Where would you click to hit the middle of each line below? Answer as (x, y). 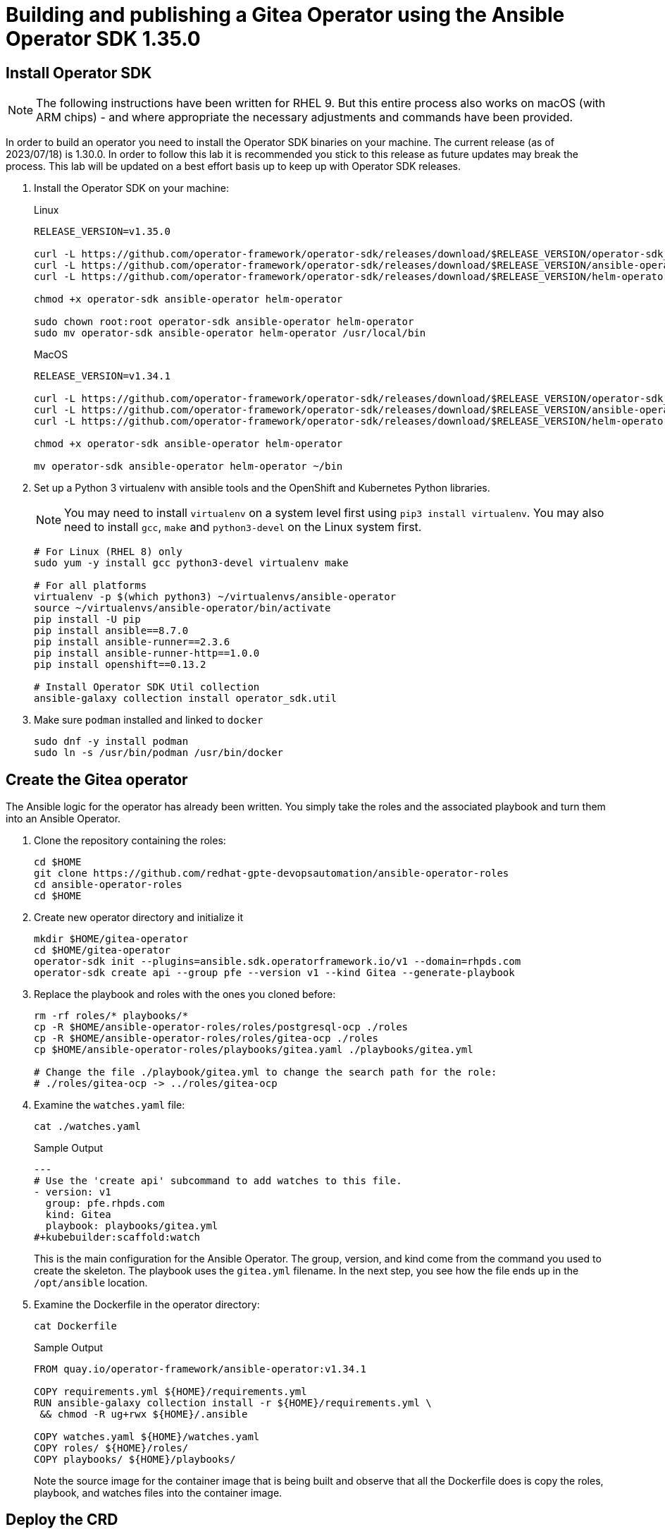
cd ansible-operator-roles (108, 885)
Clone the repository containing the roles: (130, 841)
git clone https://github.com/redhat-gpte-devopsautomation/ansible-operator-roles (272, 873)
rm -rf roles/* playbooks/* (111, 1016)
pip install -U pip (87, 620)
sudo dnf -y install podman (111, 742)
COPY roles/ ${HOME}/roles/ (111, 1448)
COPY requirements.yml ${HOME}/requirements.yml (170, 1392)
